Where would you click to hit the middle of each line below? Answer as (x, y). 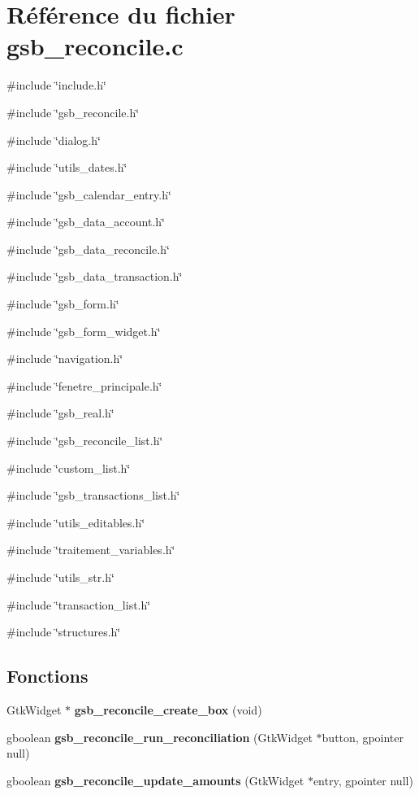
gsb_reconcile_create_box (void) (168, 709)
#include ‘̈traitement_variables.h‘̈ (91, 550)
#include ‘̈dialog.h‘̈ (54, 140)
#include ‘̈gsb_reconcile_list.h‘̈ (85, 441)
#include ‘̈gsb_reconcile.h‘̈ (73, 112)
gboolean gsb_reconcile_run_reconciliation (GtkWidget (160, 737)
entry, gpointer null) (363, 780)
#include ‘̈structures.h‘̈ (64, 632)
